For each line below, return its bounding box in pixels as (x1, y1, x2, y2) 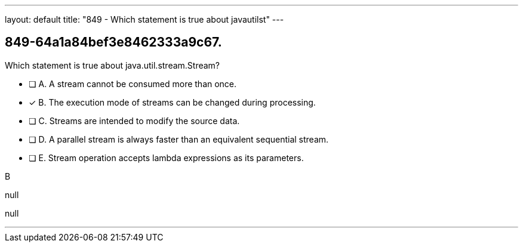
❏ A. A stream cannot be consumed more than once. (29, 78, 237, 89)
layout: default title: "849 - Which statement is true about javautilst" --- (5, 14, 284, 24)
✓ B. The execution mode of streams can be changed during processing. (29, 97, 316, 107)
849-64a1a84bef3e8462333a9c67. (5, 35, 222, 50)
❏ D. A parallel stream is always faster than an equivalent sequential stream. (29, 134, 329, 144)
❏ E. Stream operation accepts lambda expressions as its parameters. (29, 152, 304, 163)
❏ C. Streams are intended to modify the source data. (29, 115, 240, 126)
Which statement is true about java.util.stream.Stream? (5, 60, 220, 70)
